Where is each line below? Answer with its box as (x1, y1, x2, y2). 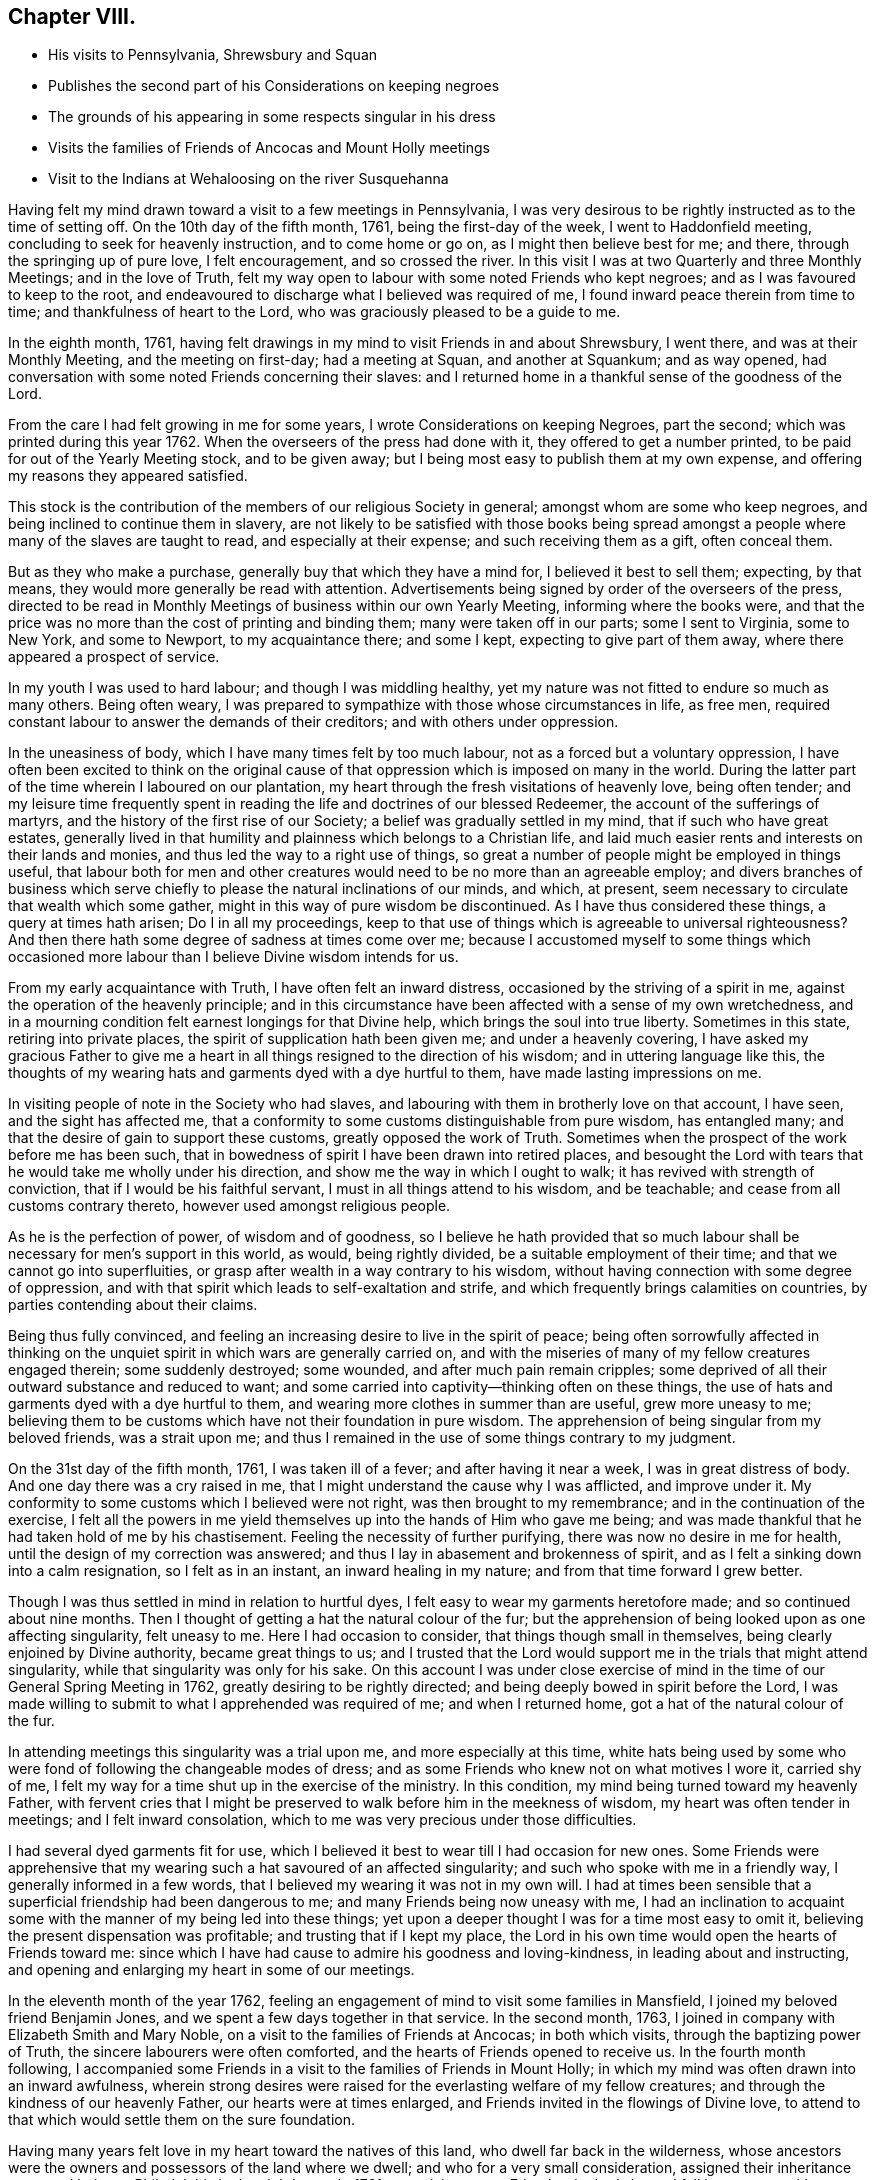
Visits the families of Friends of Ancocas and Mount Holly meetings (48, 139, 490, 157)
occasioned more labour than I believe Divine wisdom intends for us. (8, 948, 459, 966)
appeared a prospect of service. (8, 648, 220, 666)
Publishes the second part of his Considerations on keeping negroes (48, 77, 500, 95)
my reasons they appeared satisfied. (8, 467, 248, 485)
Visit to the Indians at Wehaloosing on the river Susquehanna (48, 170, 449, 188)
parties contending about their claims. (8, 1296, 258, 1314)
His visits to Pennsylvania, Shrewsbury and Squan (48, 46, 378, 64)
